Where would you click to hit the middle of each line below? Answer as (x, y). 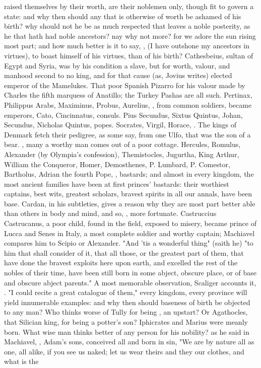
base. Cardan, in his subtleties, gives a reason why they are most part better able (130, 203)
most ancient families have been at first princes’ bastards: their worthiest (117, 183)
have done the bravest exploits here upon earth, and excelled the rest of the (121, 263)
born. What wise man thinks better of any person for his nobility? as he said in (127, 332)
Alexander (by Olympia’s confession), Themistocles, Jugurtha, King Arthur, (122, 154)
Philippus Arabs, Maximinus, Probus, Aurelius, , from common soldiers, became (128, 104)
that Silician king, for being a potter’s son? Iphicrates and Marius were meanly (126, 322)
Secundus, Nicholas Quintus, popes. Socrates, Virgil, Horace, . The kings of (120, 125)
